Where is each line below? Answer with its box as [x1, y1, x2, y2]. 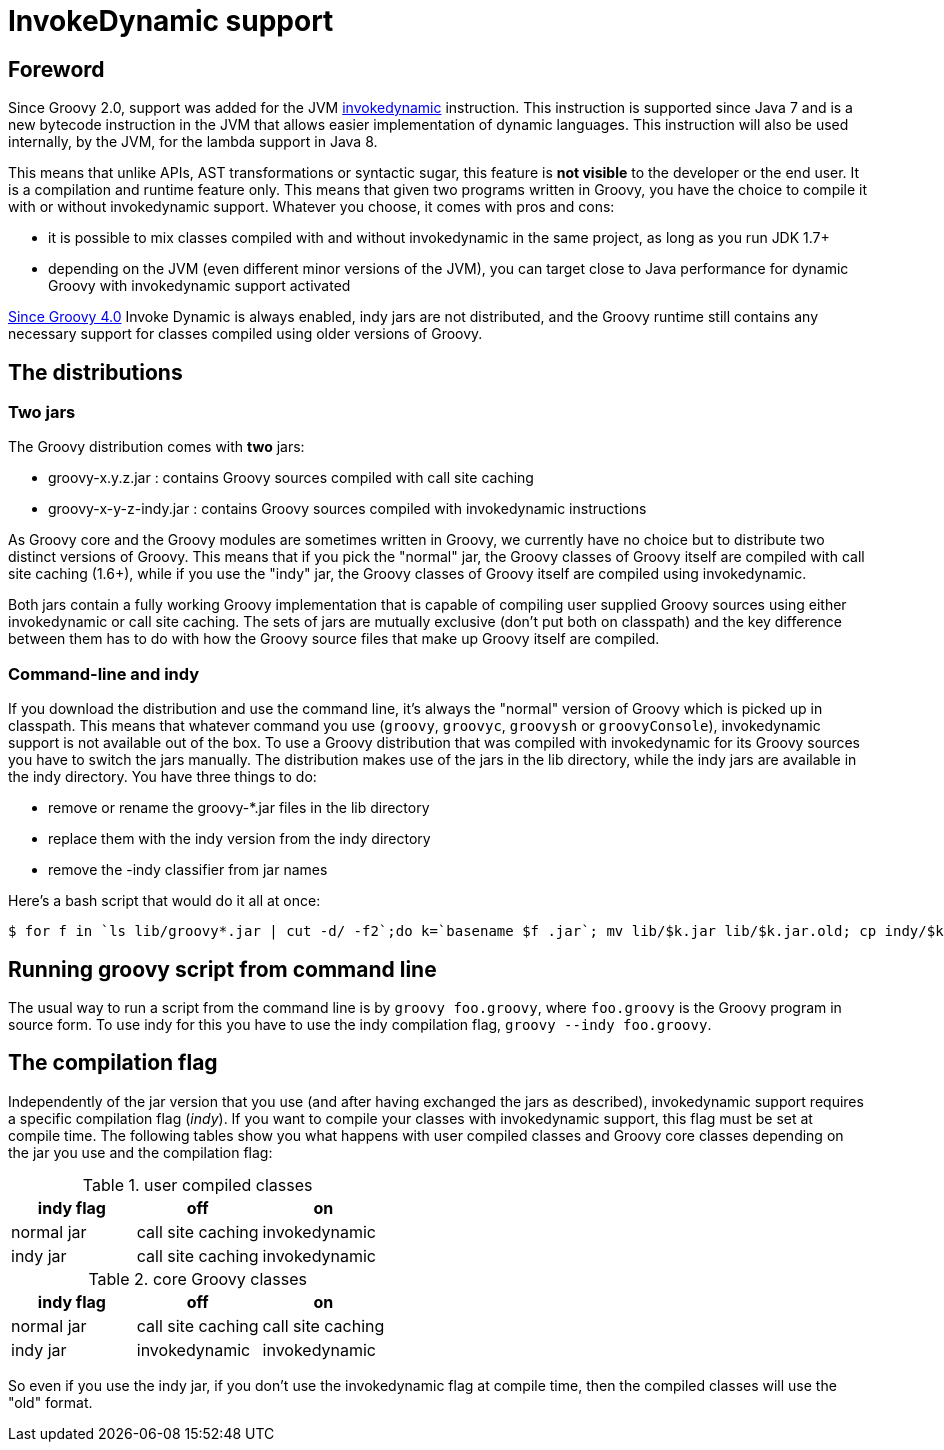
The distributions [8, 359, 183, 385]
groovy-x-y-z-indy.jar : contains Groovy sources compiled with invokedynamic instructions [48, 500, 647, 518]
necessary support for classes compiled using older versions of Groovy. [8, 325, 483, 343]
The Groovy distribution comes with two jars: [8, 438, 305, 456]
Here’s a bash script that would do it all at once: [8, 892, 321, 910]
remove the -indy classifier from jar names [48, 861, 328, 879]
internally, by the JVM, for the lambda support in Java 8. [8, 133, 378, 151]
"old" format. [8, 1393, 93, 1411]
